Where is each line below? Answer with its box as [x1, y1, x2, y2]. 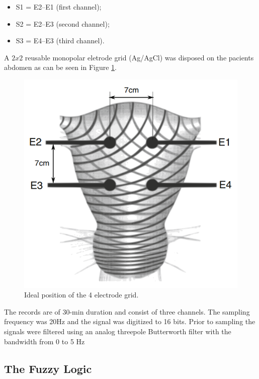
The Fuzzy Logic [4, 360, 92, 376]
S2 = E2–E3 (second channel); [16, 18, 110, 29]
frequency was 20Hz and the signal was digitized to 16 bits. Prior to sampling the [4, 316, 255, 327]
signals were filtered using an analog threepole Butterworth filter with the [4, 326, 231, 336]
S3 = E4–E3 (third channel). [16, 35, 105, 46]
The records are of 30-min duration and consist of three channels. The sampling [4, 306, 250, 317]
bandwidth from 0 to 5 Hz [4, 336, 85, 346]
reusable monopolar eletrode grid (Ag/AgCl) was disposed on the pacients [25, 52, 254, 62]
